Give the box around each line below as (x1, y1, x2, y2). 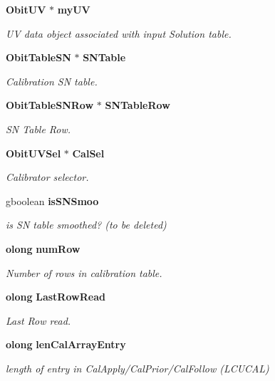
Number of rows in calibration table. (6, 265, 162, 280)
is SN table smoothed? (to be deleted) (6, 217, 167, 232)
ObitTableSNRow (6, 98, 94, 113)
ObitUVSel (6, 145, 61, 160)
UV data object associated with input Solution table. (6, 26, 232, 41)
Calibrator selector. (6, 169, 89, 184)
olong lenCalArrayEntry (6, 337, 126, 352)
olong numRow (6, 241, 81, 256)
